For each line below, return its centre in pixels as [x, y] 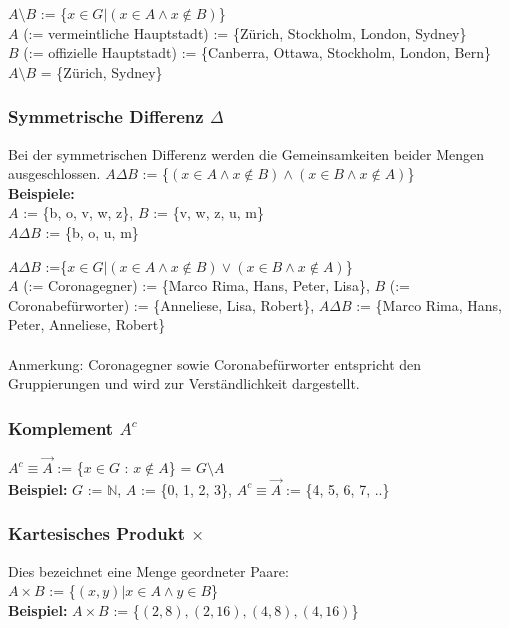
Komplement [61, 427]
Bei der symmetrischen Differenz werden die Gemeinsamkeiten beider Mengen [246, 153]
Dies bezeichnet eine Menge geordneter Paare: [148, 570]
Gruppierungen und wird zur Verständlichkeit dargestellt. [184, 383]
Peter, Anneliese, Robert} [87, 324]
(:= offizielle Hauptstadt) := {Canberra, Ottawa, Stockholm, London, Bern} [257, 52]
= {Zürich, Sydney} [101, 71]
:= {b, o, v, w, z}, [78, 212]
